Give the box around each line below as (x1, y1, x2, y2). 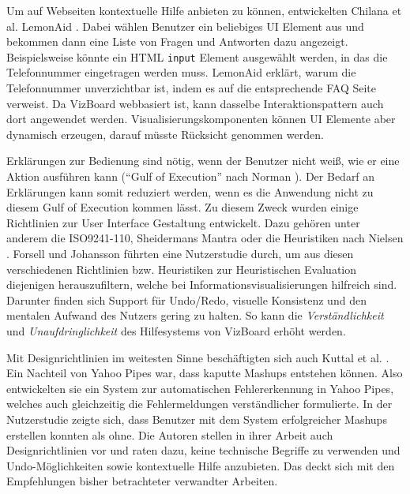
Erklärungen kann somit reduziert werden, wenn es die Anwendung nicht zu (6, 183, 374, 200)
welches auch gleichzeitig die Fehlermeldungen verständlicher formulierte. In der (6, 395, 393, 412)
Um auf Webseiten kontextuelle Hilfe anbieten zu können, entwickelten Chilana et (6, 2, 402, 18)
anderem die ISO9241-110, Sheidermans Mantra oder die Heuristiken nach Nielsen (6, 230, 404, 246)
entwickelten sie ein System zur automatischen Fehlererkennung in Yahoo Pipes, (6, 380, 394, 396)
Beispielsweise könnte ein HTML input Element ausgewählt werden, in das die (6, 48, 388, 65)
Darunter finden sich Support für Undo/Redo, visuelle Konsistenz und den (6, 291, 367, 308)
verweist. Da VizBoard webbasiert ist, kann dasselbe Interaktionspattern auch (6, 95, 384, 111)
